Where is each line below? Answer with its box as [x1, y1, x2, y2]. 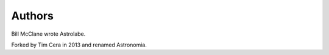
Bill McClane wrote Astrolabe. [11, 30, 86, 37]
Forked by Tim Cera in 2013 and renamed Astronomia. [11, 41, 147, 48]
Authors [11, 9, 54, 22]
